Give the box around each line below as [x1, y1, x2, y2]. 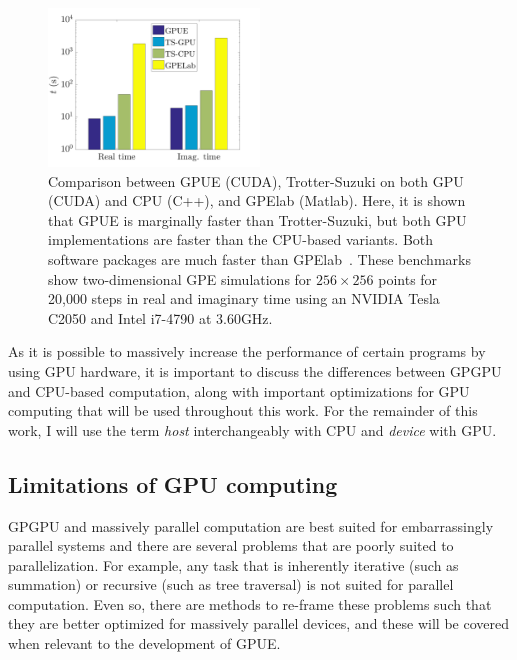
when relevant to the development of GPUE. [8, 633, 281, 654]
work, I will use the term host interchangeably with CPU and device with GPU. [8, 419, 497, 440]
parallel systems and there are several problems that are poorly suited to [8, 535, 454, 556]
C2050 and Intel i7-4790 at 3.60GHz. [48, 307, 273, 328]
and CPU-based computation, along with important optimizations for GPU [8, 380, 470, 401]
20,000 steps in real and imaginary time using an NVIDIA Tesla [48, 288, 440, 309]
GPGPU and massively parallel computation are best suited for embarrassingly [8, 515, 494, 536]
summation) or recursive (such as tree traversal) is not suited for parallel [8, 574, 454, 595]
